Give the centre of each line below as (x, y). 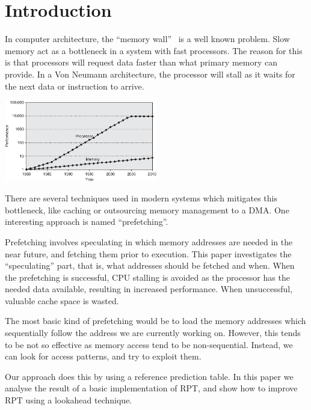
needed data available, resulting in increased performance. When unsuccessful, (149, 289)
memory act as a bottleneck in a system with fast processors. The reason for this (154, 50)
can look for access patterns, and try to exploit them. (103, 356)
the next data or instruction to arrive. (75, 86)
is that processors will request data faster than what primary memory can (141, 62)
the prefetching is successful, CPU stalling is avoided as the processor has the (147, 277)
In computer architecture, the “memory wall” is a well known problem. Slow (147, 39)
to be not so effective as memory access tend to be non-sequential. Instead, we (149, 344)
